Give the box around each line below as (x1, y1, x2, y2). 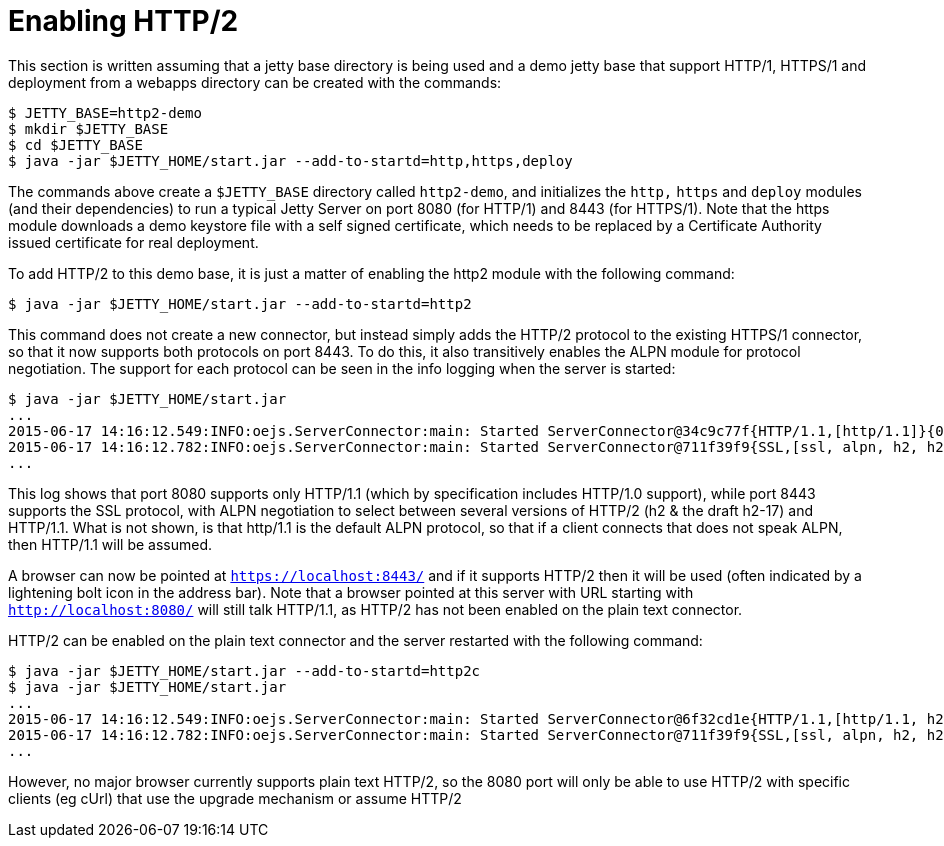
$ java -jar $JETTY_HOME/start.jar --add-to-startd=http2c (8, 662, 481, 679)
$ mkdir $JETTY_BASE (8, 120, 169, 137)
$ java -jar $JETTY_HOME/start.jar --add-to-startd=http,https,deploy (8, 152, 573, 169)
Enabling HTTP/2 (8, 4, 239, 38)
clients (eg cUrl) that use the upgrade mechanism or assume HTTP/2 (8, 789, 462, 807)
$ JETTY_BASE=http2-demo (8, 104, 202, 121)
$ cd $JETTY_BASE (8, 136, 143, 153)
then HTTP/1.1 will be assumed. (8, 535, 213, 553)
